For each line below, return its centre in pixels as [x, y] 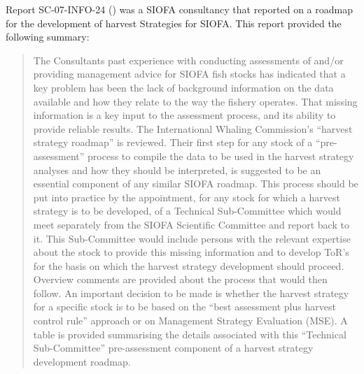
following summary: [48, 37]
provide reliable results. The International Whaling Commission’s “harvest [193, 128]
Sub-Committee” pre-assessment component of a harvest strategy [173, 348]
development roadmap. [82, 361]
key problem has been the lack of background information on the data [183, 87]
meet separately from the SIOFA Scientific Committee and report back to [191, 224]
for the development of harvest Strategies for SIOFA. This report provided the [174, 23]
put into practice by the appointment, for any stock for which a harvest [187, 197]
